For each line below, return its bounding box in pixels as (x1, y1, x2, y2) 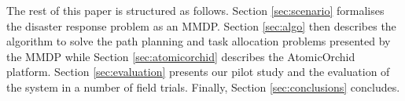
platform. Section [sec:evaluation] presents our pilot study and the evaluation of (6, 63, 390, 80)
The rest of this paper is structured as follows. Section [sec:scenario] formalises (6, 2, 385, 18)
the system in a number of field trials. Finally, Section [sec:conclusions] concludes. (6, 78, 400, 95)
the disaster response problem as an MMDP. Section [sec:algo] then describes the (6, 17, 396, 34)
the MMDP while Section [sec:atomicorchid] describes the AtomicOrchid (6, 48, 355, 64)
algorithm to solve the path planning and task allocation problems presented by (6, 33, 391, 49)
